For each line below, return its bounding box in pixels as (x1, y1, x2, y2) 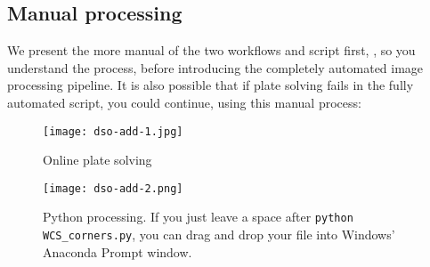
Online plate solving (43, 150, 152, 169)
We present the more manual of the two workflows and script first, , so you (7, 41, 416, 60)
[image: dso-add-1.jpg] (43, 125, 183, 138)
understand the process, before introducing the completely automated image (7, 58, 424, 77)
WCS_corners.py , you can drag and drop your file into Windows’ (43, 225, 395, 244)
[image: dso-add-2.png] (43, 182, 183, 195)
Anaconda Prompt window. (43, 242, 192, 261)
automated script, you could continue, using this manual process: (7, 93, 361, 111)
